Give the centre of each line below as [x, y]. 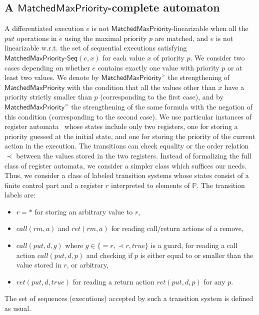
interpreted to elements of [150, 185]
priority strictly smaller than [48, 97]
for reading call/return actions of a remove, [177, 228]
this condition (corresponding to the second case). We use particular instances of [128, 116]
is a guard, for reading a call [194, 245]
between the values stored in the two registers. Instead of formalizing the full [134, 155]
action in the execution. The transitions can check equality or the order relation [127, 146]
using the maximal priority [106, 38]
